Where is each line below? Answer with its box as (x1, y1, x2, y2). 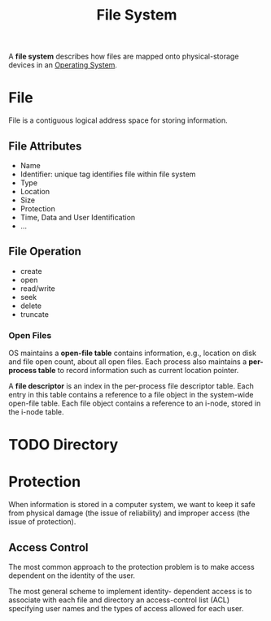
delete (20, 301, 42, 310)
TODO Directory (8, 436, 119, 454)
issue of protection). (8, 517, 76, 527)
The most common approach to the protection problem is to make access (8, 562, 255, 571)
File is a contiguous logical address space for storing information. (8, 115, 228, 125)
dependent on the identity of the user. (8, 571, 136, 580)
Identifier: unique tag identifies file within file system (20, 169, 196, 179)
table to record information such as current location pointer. (37, 366, 239, 376)
